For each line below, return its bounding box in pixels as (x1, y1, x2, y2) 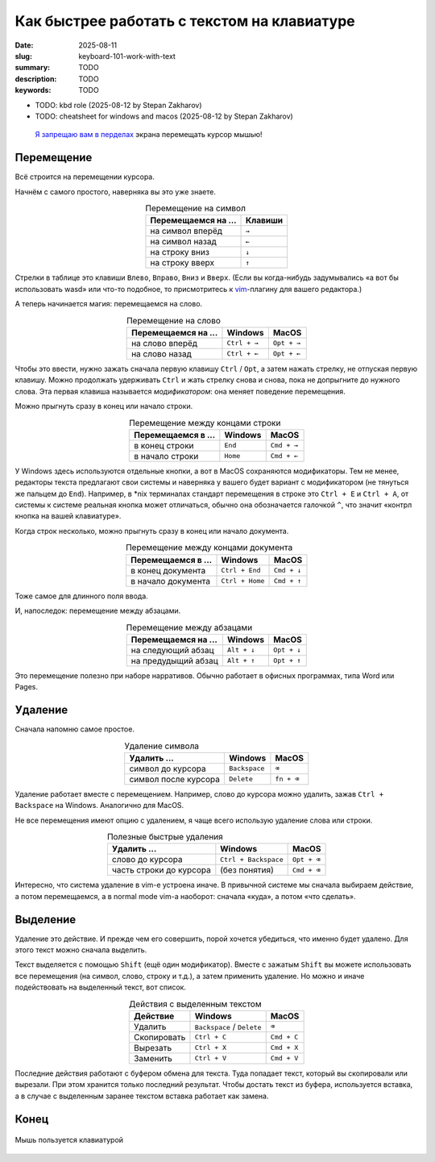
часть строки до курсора (111, 864, 211, 876)
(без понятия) (220, 864, 274, 876)
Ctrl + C (194, 1033, 227, 1042)
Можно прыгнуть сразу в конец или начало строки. (14, 402, 193, 411)
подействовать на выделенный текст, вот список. (14, 982, 187, 992)
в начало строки (134, 450, 199, 461)
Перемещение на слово (126, 314, 222, 326)
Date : (14, 40, 34, 50)
